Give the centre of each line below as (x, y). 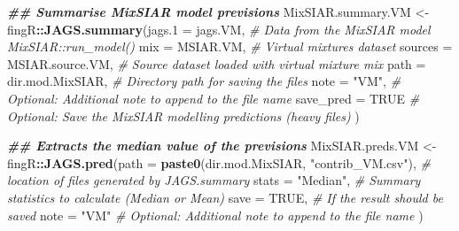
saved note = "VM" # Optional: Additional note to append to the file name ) (215, 215)
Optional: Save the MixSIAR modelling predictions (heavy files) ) (183, 115)
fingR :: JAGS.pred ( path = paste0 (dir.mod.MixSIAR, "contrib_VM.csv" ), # (219, 162)
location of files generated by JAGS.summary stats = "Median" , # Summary (214, 180)
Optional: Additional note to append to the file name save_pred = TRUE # (214, 98)
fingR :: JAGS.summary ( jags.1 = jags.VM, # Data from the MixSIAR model (219, 29)
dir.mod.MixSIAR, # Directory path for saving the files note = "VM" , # (204, 81)
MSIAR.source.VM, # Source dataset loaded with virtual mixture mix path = (217, 63)
